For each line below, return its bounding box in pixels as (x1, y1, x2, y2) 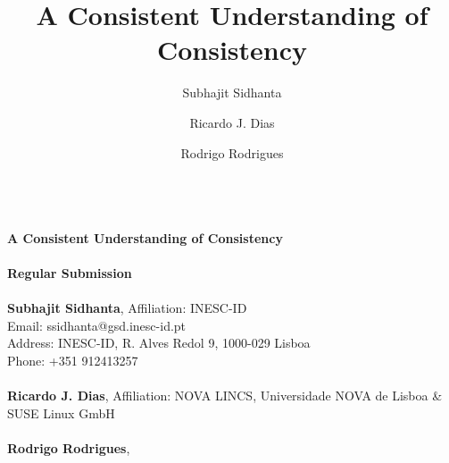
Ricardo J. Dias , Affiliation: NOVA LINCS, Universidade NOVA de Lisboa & (7, 386, 443, 405)
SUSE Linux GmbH (7, 403, 115, 422)
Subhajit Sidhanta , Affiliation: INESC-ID (7, 299, 247, 317)
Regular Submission (7, 263, 132, 282)
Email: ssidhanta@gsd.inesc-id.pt (7, 316, 187, 334)
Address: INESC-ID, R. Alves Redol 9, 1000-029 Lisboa (7, 333, 311, 352)
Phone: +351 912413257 (7, 350, 138, 369)
